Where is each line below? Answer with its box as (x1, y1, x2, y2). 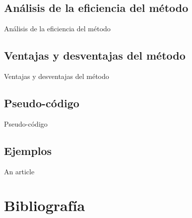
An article (4, 166, 35, 176)
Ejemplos (4, 143, 52, 158)
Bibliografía (4, 195, 85, 216)
